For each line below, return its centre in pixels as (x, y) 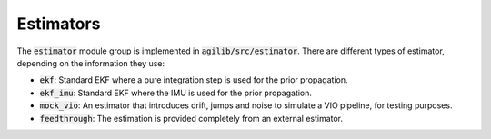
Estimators (59, 24)
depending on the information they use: (91, 63)
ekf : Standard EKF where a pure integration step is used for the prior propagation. (194, 80)
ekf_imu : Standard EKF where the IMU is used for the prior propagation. (176, 93)
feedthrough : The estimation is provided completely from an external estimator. (191, 118)
